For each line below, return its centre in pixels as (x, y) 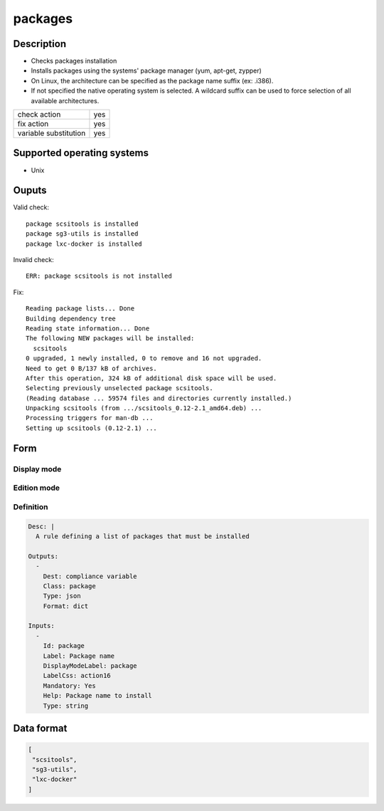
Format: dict (66, 606)
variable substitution (52, 133)
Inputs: (41, 626)
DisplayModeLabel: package (90, 666)
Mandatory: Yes (69, 686)
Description (40, 44)
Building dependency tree (71, 318)
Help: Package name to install (97, 696)
